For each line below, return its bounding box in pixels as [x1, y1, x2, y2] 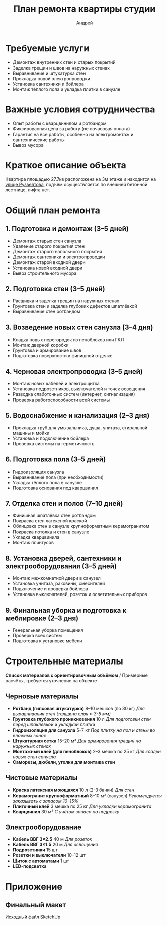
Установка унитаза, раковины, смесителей [12, 580, 105, 587]
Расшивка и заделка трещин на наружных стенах [12, 298, 120, 304]
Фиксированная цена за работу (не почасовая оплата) [12, 125, 130, 131]
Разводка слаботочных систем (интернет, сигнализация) [12, 391, 135, 397]
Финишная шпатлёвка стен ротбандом [12, 512, 96, 519]
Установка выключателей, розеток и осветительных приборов [12, 591, 147, 598]
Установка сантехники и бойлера [12, 81, 85, 87]
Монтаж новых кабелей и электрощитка [12, 381, 100, 386]
